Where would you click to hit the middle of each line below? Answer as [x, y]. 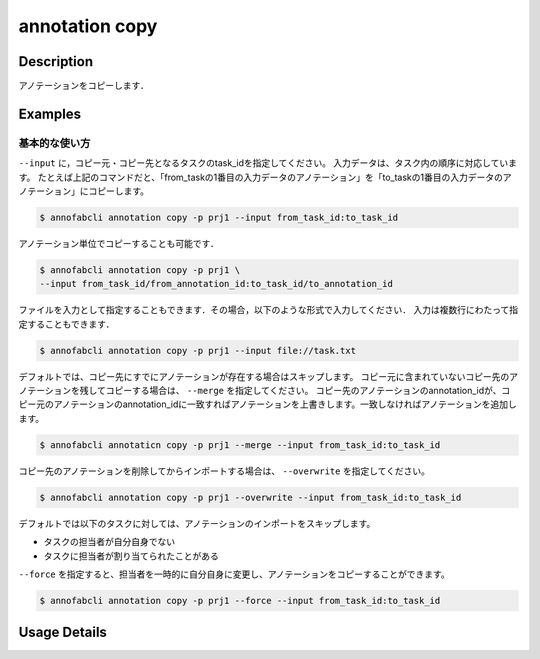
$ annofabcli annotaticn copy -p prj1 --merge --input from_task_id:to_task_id [240, 444]
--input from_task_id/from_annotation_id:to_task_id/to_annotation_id [216, 284]
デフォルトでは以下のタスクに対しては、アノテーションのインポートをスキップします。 [197, 523]
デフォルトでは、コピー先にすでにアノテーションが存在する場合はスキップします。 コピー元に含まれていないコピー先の [264, 376]
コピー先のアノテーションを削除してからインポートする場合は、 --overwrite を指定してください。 [224, 471]
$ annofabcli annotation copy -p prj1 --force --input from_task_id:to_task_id [240, 600]
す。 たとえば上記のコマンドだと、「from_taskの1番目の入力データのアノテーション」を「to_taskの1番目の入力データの [261, 177]
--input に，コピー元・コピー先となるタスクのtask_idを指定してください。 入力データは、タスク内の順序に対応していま [267, 163]
